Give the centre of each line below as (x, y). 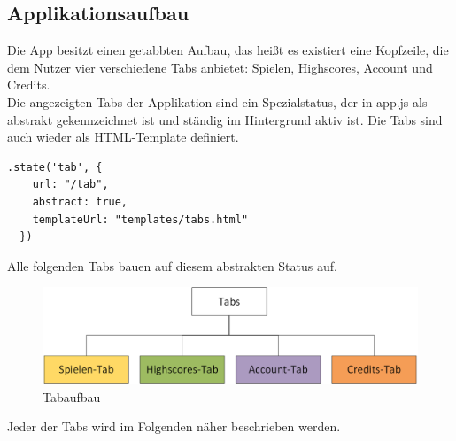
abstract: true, (80, 201)
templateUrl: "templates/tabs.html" (140, 219)
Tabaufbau (72, 396)
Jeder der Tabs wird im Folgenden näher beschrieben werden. (174, 426)
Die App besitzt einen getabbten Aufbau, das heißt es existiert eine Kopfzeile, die (228, 50)
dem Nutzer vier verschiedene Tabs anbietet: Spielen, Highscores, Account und (220, 67)
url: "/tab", (70, 185)
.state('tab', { (55, 167)
